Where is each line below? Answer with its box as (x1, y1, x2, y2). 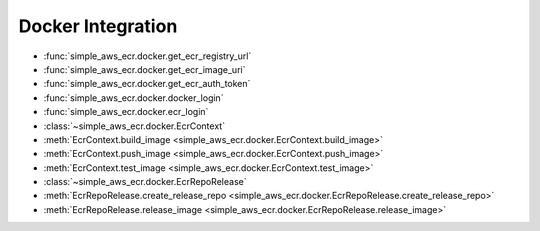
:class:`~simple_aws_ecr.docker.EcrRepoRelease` (43, 176, 247, 188)
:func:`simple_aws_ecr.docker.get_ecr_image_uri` (43, 63, 246, 75)
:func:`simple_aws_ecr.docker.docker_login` (43, 91, 224, 104)
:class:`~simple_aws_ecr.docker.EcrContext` (43, 120, 225, 132)
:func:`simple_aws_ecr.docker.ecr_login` (43, 106, 209, 118)
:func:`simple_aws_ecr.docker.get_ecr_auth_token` (43, 78, 251, 90)
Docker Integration (18, 15, 178, 37)
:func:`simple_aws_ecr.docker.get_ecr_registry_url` (43, 50, 252, 62)
